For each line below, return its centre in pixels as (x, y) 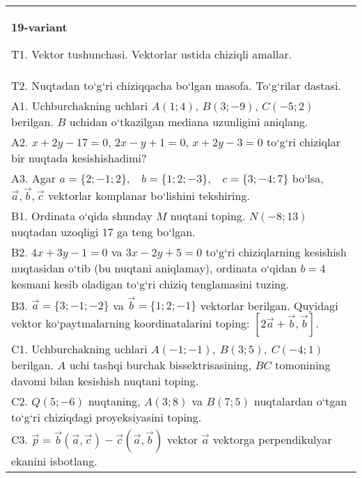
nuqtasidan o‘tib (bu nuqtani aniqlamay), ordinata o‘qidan (154, 268)
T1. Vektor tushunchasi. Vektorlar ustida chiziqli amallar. (152, 54)
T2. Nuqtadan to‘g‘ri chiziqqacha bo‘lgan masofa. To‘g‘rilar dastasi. (176, 85)
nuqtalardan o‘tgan (300, 401)
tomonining (303, 365)
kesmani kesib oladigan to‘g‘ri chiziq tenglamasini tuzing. (150, 284)
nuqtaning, (114, 401)
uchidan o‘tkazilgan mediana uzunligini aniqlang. (189, 122)
